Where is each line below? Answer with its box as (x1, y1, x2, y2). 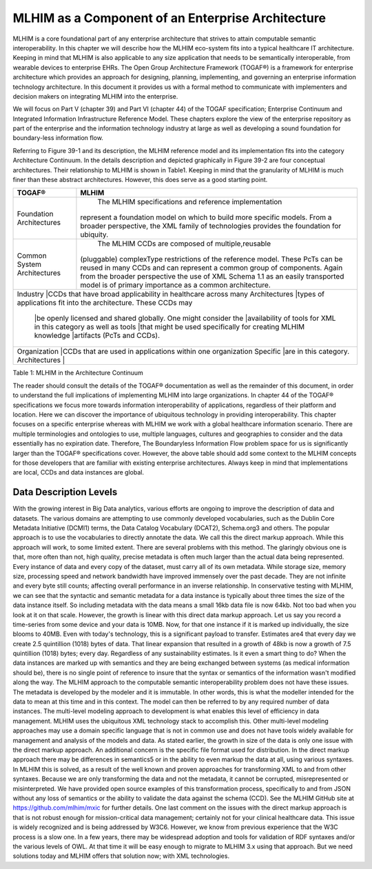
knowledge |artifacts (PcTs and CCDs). (34, 331, 161, 341)
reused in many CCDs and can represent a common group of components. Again (80, 263, 343, 272)
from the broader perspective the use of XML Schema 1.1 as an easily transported (80, 272, 344, 281)
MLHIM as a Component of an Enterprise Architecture (12, 10, 327, 26)
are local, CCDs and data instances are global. (12, 468, 145, 477)
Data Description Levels (12, 486, 118, 498)
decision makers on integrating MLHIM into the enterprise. (12, 92, 178, 100)
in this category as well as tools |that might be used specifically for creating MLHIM (34, 322, 305, 332)
